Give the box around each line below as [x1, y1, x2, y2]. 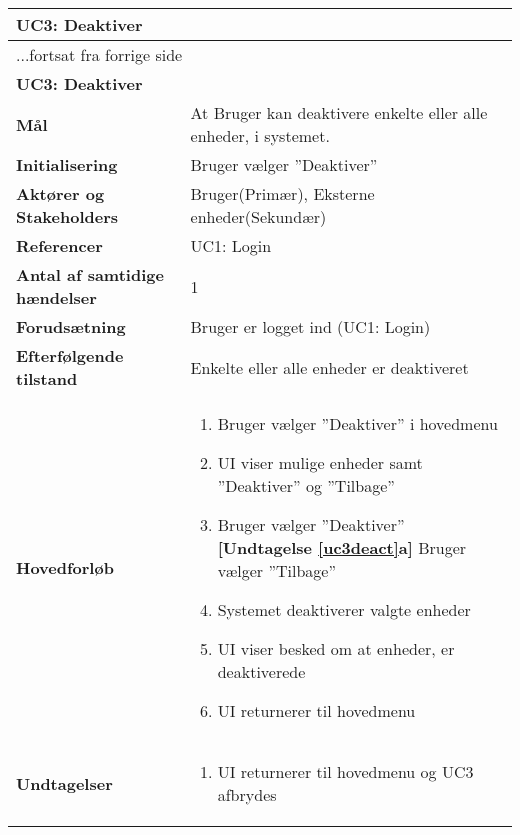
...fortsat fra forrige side [16, 43, 183, 66]
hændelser [16, 286, 97, 309]
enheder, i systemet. [190, 124, 330, 147]
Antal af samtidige [16, 263, 164, 286]
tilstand [16, 367, 78, 390]
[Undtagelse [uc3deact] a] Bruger [217, 536, 467, 559]
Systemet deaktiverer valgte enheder [217, 598, 471, 621]
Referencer [16, 234, 103, 257]
